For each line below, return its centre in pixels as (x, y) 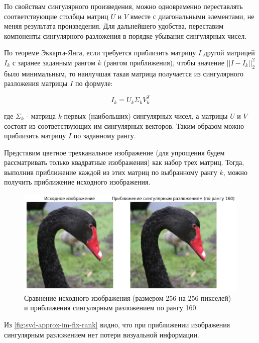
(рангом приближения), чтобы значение (164, 62)
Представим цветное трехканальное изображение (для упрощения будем (114, 152)
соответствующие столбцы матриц (56, 16)
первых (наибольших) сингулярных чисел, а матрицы (146, 115)
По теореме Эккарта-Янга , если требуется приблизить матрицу (100, 53)
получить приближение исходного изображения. (77, 182)
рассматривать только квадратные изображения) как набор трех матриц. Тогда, (124, 162)
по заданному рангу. (105, 136)
